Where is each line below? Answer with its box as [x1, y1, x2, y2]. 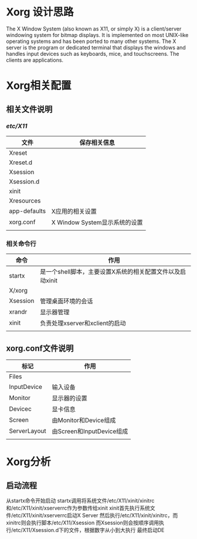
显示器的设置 [52, 394, 87, 402]
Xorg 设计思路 [6, 5, 74, 19]
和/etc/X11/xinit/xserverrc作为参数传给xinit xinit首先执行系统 [6, 504, 151, 511]
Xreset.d [9, 158, 33, 167]
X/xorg [9, 287, 28, 295]
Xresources [9, 197, 41, 205]
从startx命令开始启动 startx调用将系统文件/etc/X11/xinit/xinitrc [6, 497, 155, 504]
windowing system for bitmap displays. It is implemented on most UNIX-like [6, 31, 189, 38]
